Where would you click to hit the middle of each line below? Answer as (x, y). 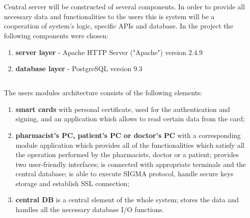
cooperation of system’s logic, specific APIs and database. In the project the (119, 26)
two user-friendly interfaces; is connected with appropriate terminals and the (131, 164)
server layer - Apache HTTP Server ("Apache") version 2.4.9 (109, 52)
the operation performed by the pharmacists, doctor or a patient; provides (127, 154)
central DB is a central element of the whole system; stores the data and (127, 200)
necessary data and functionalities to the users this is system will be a (109, 16)
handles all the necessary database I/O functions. (90, 209)
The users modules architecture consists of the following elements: (103, 93)
